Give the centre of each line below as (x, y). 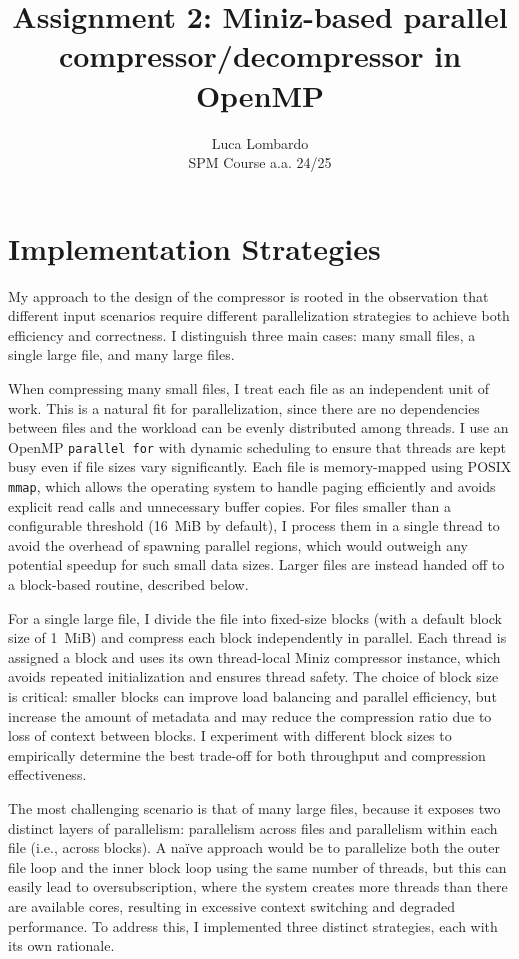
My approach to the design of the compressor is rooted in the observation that (248, 295)
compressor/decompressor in (260, 55)
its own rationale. (61, 945)
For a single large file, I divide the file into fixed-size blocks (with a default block (255, 617)
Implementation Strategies (194, 247)
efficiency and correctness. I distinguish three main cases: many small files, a (242, 334)
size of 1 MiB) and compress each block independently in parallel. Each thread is (257, 637)
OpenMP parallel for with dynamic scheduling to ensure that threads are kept (257, 446)
